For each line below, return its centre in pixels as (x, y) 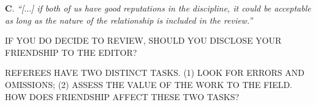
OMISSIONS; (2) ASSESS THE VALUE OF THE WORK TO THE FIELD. (149, 84)
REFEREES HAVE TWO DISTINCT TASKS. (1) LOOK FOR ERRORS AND (155, 73)
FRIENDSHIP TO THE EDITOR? (71, 52)
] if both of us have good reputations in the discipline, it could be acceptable (171, 8)
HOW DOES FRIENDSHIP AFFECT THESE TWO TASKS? (122, 96)
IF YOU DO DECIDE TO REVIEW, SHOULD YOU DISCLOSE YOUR (143, 40)
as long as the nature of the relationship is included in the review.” (129, 20)
